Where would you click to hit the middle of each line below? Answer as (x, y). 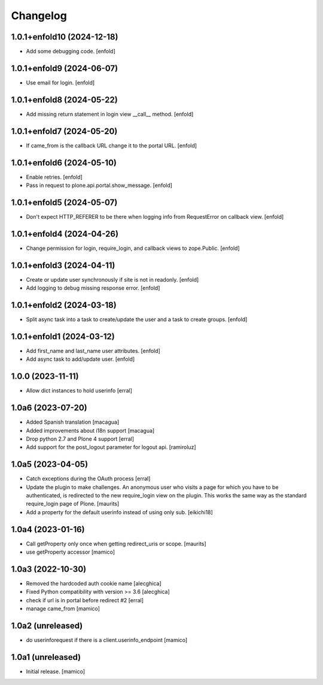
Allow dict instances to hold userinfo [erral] (79, 391)
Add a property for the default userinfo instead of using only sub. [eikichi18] (120, 512)
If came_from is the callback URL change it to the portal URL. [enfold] (112, 145)
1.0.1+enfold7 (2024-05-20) (64, 131)
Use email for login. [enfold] (60, 82)
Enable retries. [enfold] (54, 177)
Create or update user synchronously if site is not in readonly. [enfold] (112, 279)
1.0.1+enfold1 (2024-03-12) (63, 337)
